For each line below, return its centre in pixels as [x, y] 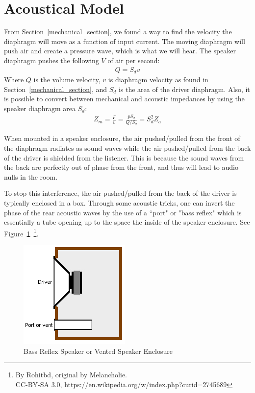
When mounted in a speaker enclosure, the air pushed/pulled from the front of [122, 138]
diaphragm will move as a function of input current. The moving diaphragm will [125, 41]
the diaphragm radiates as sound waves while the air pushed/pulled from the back [127, 148]
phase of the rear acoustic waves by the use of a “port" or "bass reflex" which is [123, 212]
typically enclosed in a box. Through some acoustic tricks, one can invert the [119, 202]
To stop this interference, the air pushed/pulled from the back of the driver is [120, 193]
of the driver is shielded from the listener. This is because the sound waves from [124, 157]
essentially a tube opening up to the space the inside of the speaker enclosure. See [127, 222]
